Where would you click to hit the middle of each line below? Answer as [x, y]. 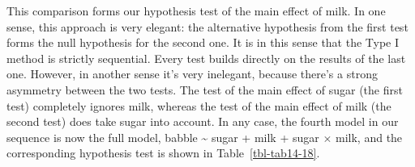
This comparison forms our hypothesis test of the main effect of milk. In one [196, 10]
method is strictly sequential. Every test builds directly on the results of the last [206, 58]
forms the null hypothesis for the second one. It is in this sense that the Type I [203, 42]
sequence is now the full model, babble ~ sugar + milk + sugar [163, 137]
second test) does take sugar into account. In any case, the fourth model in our [203, 121]
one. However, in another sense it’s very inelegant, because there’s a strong [192, 74]
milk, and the [369, 137]
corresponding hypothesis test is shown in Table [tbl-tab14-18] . [163, 153]
